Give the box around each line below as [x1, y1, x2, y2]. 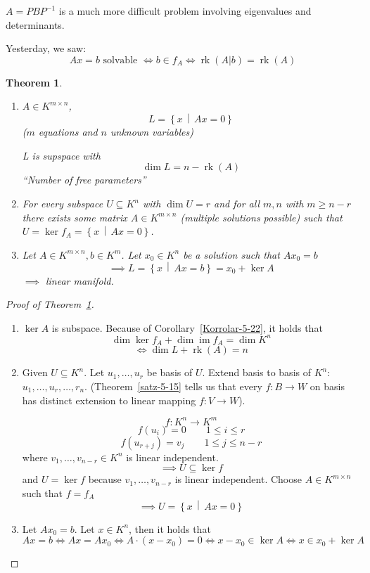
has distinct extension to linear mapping [22, 392, 196, 407]
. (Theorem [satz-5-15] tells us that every [84, 378, 262, 393]
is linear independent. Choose [174, 472, 302, 487]
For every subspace [22, 196, 103, 210]
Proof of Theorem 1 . [6, 297, 94, 311]
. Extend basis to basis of [202, 365, 311, 380]
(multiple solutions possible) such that [180, 210, 343, 224]
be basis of [146, 365, 193, 380]
